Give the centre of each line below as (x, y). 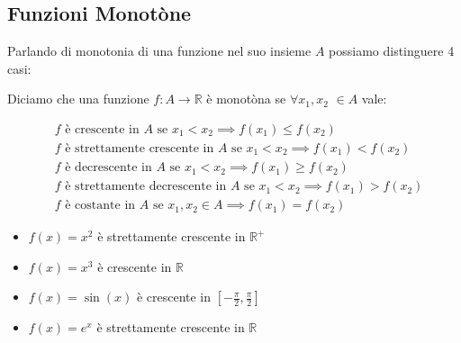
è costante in (100, 206)
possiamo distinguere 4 (392, 51)
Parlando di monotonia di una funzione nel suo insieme (159, 51)
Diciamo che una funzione (78, 99)
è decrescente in (108, 168)
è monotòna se (246, 99)
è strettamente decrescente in (146, 187)
